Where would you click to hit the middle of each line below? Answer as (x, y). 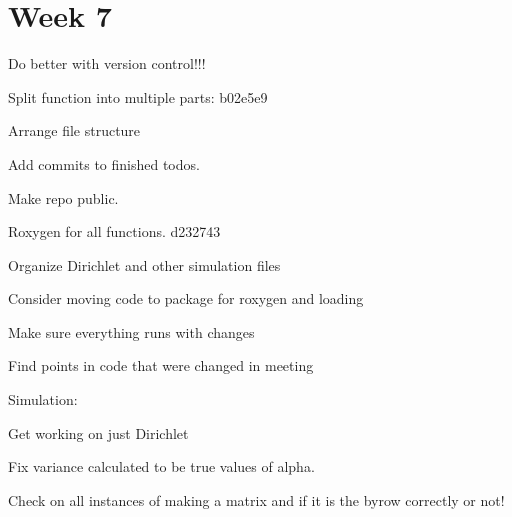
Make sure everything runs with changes (131, 331)
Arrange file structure (74, 130)
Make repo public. (63, 197)
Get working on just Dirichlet (98, 432)
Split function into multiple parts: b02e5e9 (138, 96)
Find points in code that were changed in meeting (161, 365)
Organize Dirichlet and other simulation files (144, 264)
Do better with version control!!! (107, 63)
